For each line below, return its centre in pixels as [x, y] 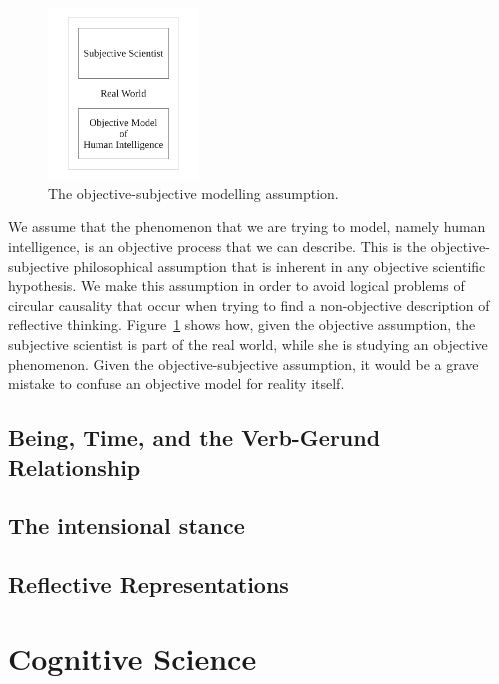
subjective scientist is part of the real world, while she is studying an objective [248, 344]
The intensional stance [126, 525]
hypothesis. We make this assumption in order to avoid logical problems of [236, 285]
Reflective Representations [148, 584]
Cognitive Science [132, 657]
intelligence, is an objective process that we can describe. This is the [217, 246]
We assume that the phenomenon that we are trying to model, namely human [247, 226]
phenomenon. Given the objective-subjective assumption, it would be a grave [243, 363]
